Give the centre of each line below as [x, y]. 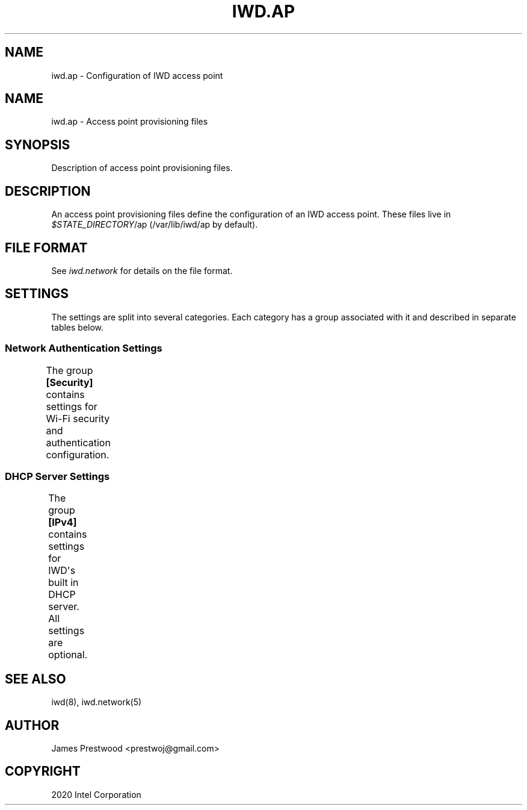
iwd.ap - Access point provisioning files [130, 122]
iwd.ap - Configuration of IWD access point [137, 75]
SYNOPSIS [38, 145]
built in [63, 583]
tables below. [78, 327]
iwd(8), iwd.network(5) [97, 702]
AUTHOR [32, 725]
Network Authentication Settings [84, 348]
